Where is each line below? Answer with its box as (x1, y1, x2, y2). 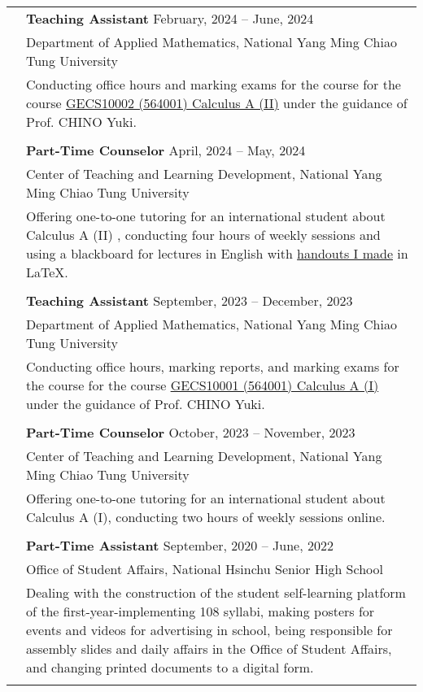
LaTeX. (26, 263, 68, 281)
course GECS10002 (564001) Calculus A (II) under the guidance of (26, 94, 408, 112)
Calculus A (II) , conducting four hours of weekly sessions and (26, 225, 381, 244)
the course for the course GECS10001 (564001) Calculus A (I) (26, 376, 379, 394)
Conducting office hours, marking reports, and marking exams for (26, 357, 399, 376)
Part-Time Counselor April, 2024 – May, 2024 (26, 141, 306, 159)
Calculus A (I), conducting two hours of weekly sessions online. (26, 507, 386, 526)
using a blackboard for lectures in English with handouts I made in (26, 244, 408, 263)
